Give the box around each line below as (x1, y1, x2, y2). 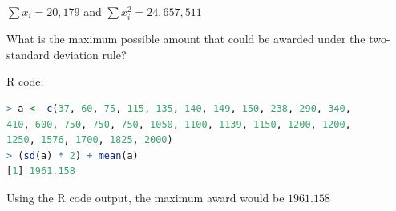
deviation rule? (53, 46, 127, 62)
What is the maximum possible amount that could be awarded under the (6, 30, 366, 47)
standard (6, 46, 50, 62)
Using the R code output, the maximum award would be (6, 189, 285, 205)
